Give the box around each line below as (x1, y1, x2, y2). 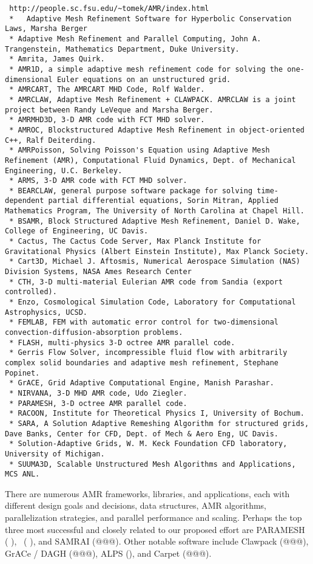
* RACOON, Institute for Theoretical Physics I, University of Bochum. (9, 409, 305, 418)
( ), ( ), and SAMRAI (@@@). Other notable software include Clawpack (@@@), (5, 535, 309, 548)
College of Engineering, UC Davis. (5, 227, 149, 236)
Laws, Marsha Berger (5, 24, 88, 33)
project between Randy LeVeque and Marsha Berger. (5, 105, 214, 114)
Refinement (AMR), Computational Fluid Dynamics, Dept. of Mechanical (5, 156, 296, 165)
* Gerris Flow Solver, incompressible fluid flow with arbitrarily (9, 348, 288, 357)
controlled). (5, 287, 57, 297)
